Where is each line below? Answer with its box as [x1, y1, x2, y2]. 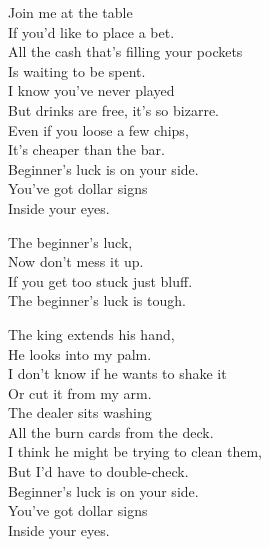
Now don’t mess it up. [8, 251, 144, 272]
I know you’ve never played [8, 80, 175, 101]
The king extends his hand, [8, 323, 175, 344]
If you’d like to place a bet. [8, 21, 175, 42]
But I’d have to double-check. [8, 461, 189, 482]
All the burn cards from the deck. [8, 421, 214, 442]
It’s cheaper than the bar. [8, 139, 165, 160]
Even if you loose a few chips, [8, 119, 189, 140]
